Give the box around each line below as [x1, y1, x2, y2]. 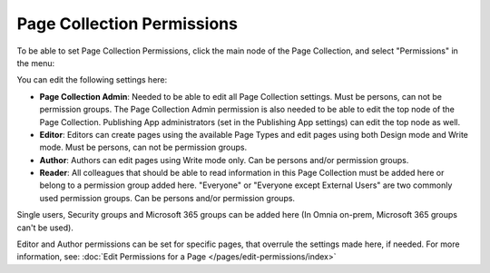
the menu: [16, 57, 54, 68]
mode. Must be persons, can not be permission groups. [39, 141, 248, 153]
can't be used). [16, 222, 74, 233]
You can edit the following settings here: [16, 74, 168, 85]
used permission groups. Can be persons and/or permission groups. [39, 192, 295, 203]
